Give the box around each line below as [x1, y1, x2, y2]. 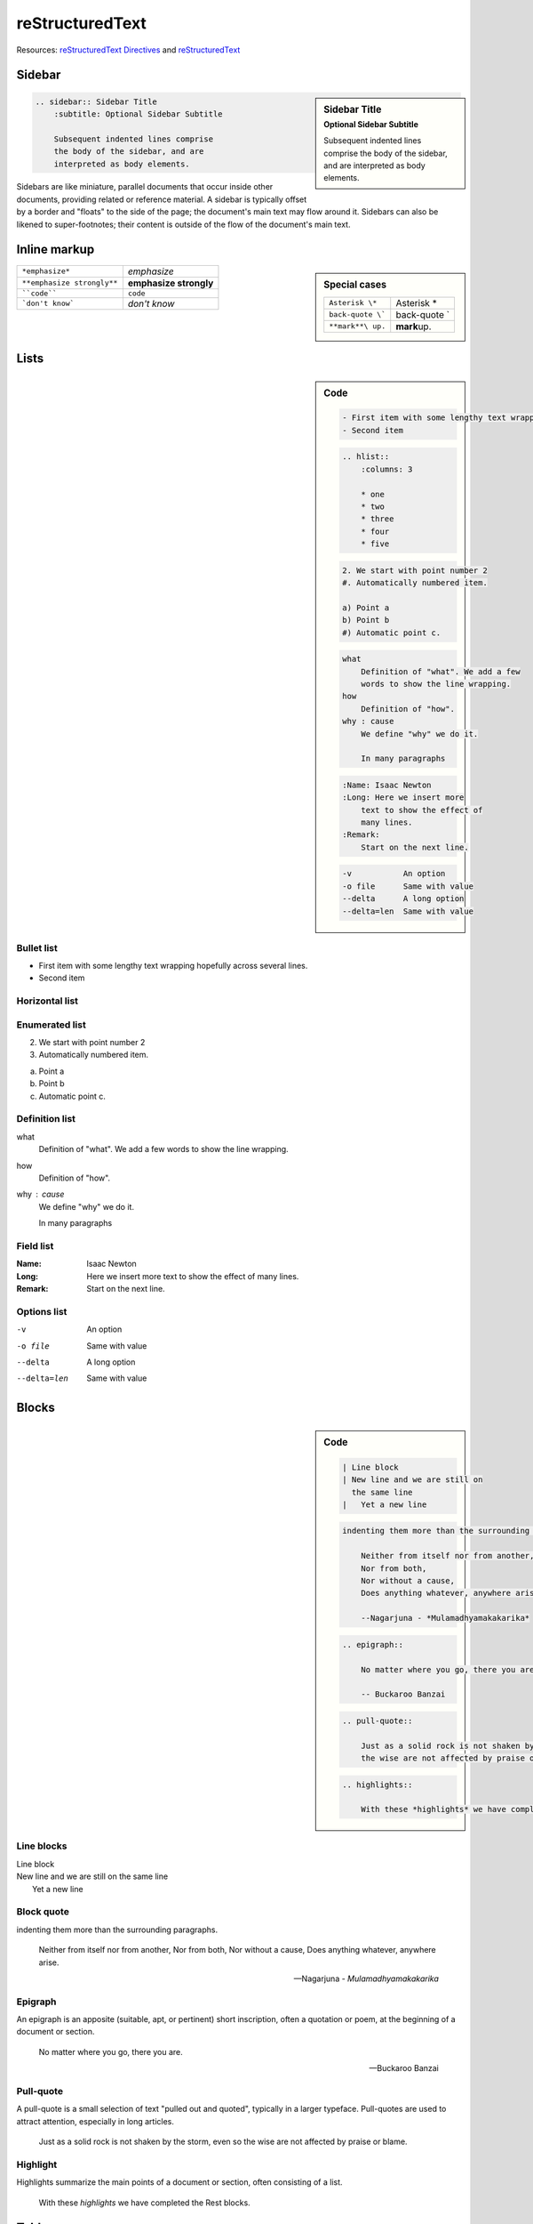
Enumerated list [16, 1019, 86, 1031]
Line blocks [16, 1840, 68, 1852]
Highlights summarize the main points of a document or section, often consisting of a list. [16, 2177, 343, 2188]
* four [361, 526, 390, 536]
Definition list [16, 1113, 76, 1125]
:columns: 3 [361, 463, 413, 474]
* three [361, 514, 394, 524]
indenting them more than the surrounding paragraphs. [16, 1924, 218, 1935]
